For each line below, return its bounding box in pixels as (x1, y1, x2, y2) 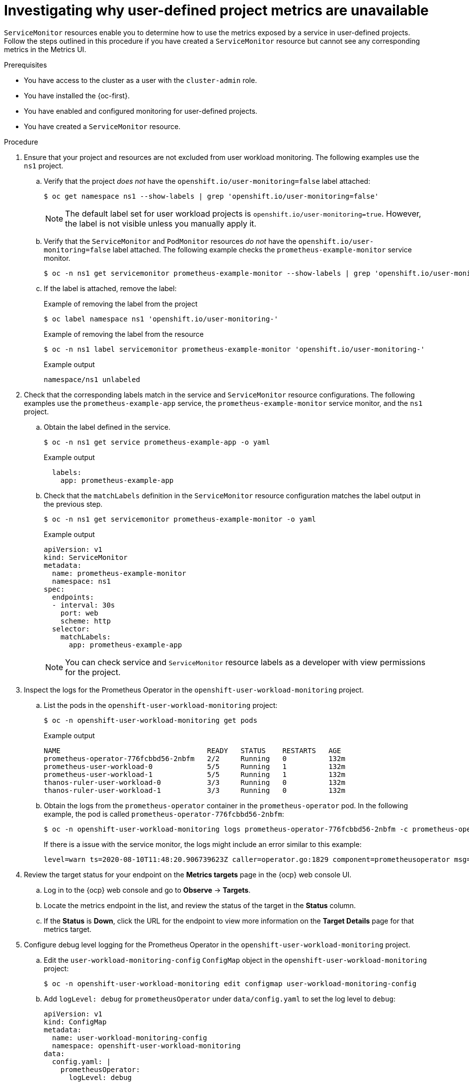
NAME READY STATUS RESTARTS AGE (44, 746, 341, 755)
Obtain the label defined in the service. (44, 422, 170, 431)
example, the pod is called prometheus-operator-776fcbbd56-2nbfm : (44, 809, 284, 818)
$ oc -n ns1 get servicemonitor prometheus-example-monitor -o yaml (44, 515, 316, 523)
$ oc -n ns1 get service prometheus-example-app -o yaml (44, 438, 270, 446)
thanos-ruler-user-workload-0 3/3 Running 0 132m (44, 778, 345, 786)
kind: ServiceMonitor (44, 553, 128, 561)
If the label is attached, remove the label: (44, 284, 177, 293)
